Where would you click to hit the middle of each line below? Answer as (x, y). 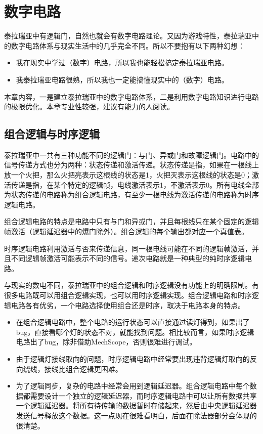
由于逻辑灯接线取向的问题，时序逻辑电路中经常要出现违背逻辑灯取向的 (133, 358)
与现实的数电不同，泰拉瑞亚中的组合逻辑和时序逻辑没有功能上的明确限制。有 (131, 285)
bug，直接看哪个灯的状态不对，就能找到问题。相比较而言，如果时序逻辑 (135, 332)
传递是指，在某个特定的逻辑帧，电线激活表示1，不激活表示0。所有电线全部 (135, 184)
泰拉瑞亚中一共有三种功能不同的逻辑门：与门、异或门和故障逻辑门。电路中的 (131, 155)
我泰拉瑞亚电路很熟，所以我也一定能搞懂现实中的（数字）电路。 (122, 79)
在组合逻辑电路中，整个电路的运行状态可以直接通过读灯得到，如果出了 (133, 322)
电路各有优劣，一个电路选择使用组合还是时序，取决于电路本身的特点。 (128, 305)
